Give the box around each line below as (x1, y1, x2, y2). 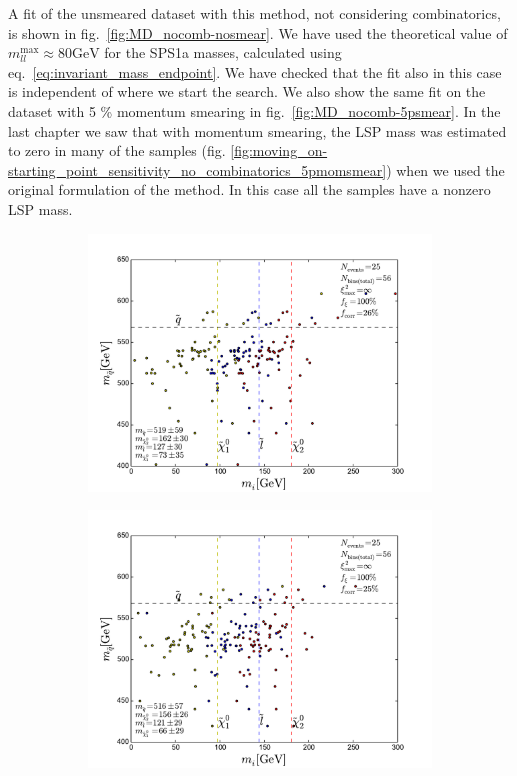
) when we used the (386, 159, 505, 180)
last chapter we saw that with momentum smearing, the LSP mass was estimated (8, 120, 507, 141)
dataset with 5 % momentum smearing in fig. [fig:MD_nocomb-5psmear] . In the (8, 100, 501, 121)
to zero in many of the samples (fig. (8, 140, 226, 161)
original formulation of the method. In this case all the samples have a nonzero (8, 179, 491, 200)
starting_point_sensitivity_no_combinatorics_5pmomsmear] (8, 159, 387, 180)
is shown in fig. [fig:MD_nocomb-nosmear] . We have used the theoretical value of (8, 22, 508, 43)
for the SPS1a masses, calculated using (104, 42, 342, 63)
